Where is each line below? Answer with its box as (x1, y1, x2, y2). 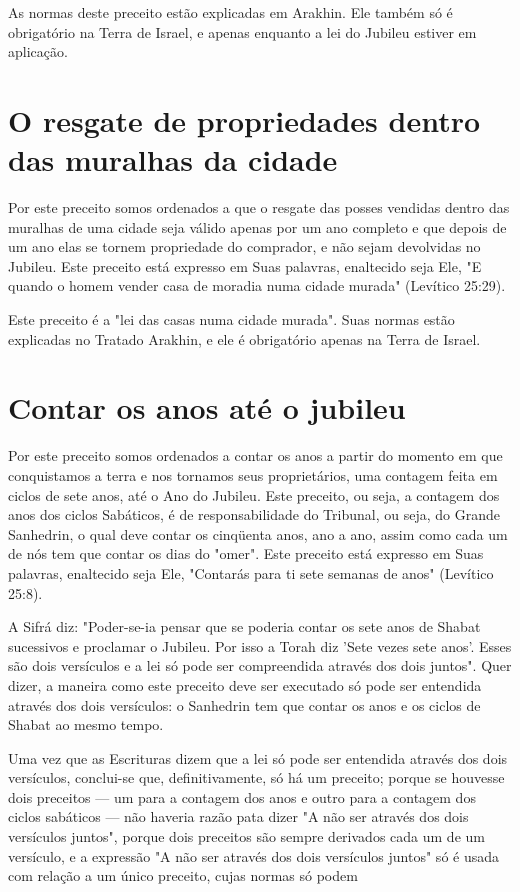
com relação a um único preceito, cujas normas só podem (8, 865, 358, 886)
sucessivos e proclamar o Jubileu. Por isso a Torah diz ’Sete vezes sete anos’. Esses (8, 635, 512, 656)
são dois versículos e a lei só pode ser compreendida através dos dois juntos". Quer (8, 655, 512, 676)
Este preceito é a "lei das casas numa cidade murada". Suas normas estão (8, 309, 455, 330)
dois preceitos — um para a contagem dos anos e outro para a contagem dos (8, 786, 476, 807)
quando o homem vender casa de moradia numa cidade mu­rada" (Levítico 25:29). (8, 275, 506, 296)
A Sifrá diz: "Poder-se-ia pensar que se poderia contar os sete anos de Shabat (8, 616, 481, 637)
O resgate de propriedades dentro (8, 99, 481, 140)
